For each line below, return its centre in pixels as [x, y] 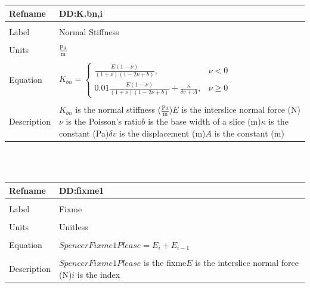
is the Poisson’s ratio [104, 121]
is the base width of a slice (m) [204, 121]
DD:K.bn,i [81, 13]
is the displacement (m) [162, 133]
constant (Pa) [84, 133]
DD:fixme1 [81, 190]
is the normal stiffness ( [118, 109]
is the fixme [165, 262]
